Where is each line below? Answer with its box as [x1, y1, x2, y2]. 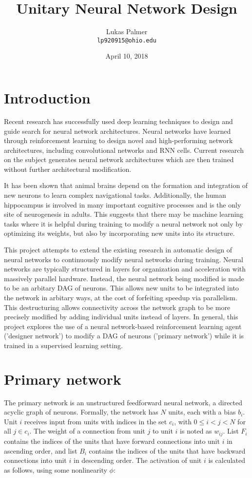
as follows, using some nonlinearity [4, 464, 107, 475]
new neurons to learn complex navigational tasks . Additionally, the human [4, 190, 226, 200]
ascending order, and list [4, 445, 78, 456]
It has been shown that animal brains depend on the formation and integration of [4, 180, 248, 190]
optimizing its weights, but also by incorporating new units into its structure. [4, 228, 235, 238]
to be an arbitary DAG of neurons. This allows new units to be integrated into [4, 283, 239, 293]
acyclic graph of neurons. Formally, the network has [4, 407, 158, 417]
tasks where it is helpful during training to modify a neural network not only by [4, 218, 243, 229]
